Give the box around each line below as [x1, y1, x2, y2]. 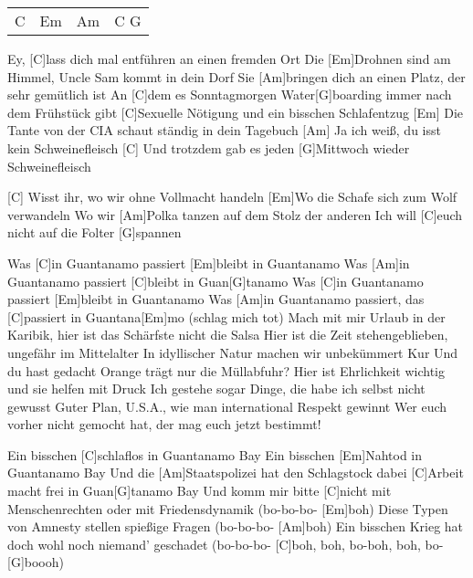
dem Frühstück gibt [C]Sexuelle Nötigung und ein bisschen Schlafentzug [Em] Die [7, 102, 464, 121]
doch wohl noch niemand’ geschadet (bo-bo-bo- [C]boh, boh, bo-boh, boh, [7, 534, 421, 553]
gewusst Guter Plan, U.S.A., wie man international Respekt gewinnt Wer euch [7, 396, 447, 415]
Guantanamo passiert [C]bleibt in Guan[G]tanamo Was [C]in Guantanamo [7, 271, 424, 290]
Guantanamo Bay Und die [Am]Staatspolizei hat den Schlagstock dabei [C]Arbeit [7, 463, 464, 482]
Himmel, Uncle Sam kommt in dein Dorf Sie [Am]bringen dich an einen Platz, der [7, 67, 466, 86]
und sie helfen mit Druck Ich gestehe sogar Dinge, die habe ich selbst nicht [7, 379, 426, 398]
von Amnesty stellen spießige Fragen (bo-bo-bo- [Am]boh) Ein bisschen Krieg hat [7, 517, 464, 536]
